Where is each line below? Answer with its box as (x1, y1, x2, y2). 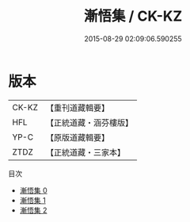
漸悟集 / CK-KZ (83, 7, 183, 25)
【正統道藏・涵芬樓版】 (45, 117, 133, 128)
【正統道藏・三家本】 (45, 147, 125, 158)
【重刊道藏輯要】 (45, 102, 109, 113)
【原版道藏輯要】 (45, 132, 109, 143)
